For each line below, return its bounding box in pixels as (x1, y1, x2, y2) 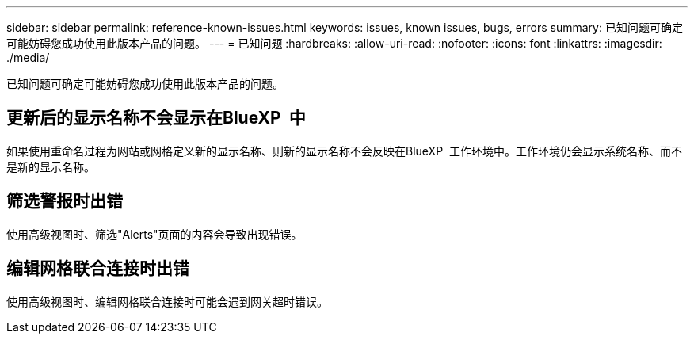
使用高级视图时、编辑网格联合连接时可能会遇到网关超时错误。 (6, 294, 328, 308)
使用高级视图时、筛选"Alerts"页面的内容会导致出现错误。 (6, 227, 303, 241)
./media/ (6, 51, 50, 64)
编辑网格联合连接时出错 (6, 258, 189, 279)
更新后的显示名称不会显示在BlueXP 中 (6, 108, 306, 128)
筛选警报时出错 (6, 191, 123, 212)
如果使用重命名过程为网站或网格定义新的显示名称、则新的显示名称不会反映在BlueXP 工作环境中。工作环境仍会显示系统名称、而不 (6, 143, 682, 158)
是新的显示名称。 (6, 159, 95, 174)
